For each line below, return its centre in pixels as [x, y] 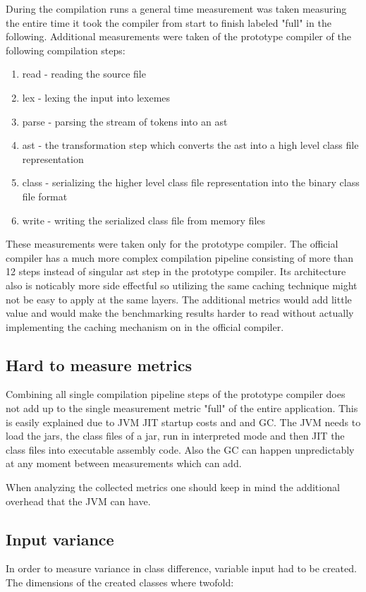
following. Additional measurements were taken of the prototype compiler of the [178, 36]
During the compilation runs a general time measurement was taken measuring [176, 8]
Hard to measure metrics [99, 364]
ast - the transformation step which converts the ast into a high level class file [190, 145]
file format [45, 196]
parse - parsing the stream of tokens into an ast [125, 121]
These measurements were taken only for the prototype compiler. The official [172, 244]
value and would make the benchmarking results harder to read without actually [180, 313]
